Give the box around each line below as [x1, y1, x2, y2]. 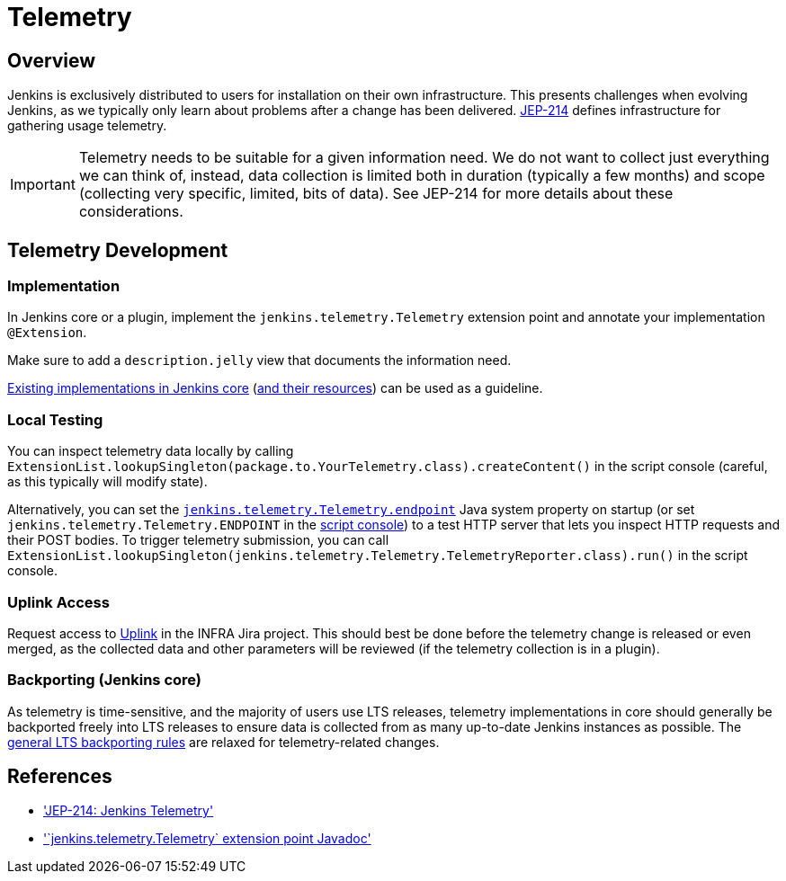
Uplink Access [7, 592, 110, 611]
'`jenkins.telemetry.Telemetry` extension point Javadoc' [43, 831, 371, 847]
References [7, 765, 112, 788]
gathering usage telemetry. [7, 118, 167, 134]
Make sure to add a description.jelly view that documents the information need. [7, 352, 512, 369]
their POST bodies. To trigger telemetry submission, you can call [7, 532, 389, 548]
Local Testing [7, 410, 103, 429]
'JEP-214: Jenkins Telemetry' [43, 803, 214, 819]
